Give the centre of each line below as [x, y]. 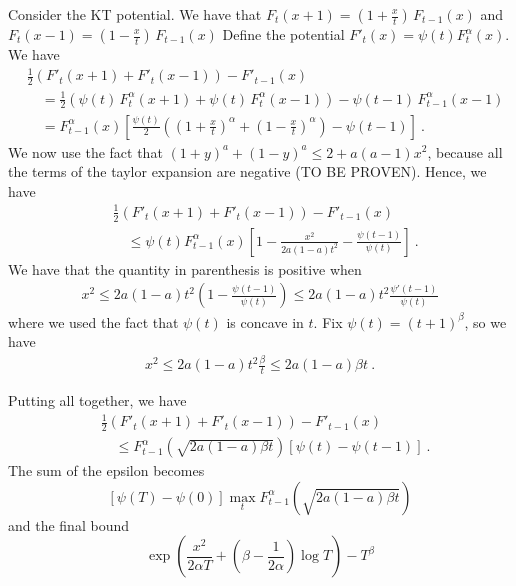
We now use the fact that [85, 151]
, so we [485, 321]
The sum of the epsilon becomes [106, 470]
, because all [465, 151]
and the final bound [68, 524]
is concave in [265, 321]
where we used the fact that [93, 321]
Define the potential [283, 34]
